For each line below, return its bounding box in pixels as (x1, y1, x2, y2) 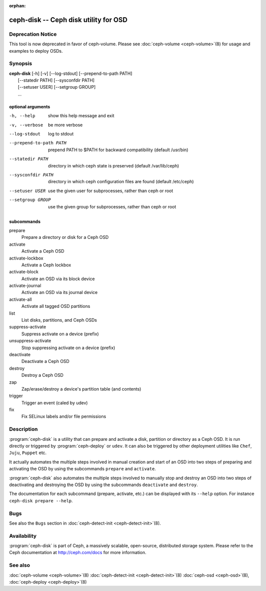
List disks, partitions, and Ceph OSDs (21, 317, 97, 323)
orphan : (9, 3, 26, 8)
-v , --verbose (9, 122, 43, 128)
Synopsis (9, 60, 32, 67)
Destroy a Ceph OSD (21, 372, 64, 378)
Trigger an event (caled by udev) (21, 399, 88, 406)
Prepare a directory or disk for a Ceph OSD (21, 234, 109, 240)
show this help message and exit (48, 113, 114, 119)
